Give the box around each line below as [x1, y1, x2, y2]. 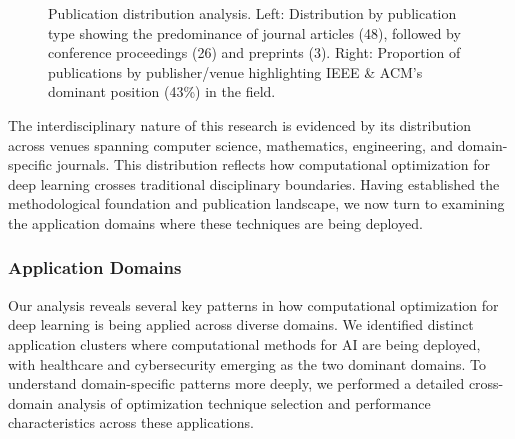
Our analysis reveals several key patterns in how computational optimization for [8, 294, 499, 315]
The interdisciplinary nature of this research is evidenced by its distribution [8, 114, 472, 135]
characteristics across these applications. [8, 412, 254, 433]
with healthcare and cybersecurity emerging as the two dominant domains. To [8, 353, 486, 374]
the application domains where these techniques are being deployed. [8, 212, 423, 233]
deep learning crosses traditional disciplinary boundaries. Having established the [8, 173, 500, 194]
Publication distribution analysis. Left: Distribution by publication [48, 3, 457, 23]
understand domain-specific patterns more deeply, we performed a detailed [8, 373, 465, 394]
